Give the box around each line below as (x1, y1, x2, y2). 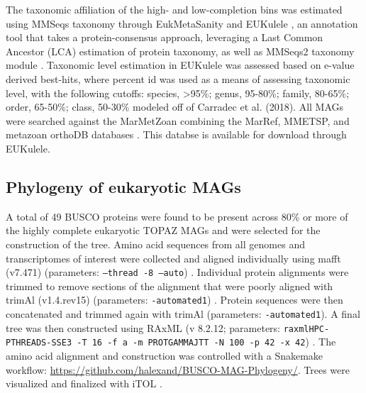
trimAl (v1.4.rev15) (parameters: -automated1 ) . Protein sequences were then (6, 292, 343, 307)
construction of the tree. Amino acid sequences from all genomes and (6, 236, 305, 251)
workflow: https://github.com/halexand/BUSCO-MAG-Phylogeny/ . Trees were (6, 362, 350, 377)
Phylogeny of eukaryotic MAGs (6, 175, 241, 197)
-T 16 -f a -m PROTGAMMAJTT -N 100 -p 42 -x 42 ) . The (77, 334, 336, 349)
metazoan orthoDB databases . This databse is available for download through (6, 127, 347, 142)
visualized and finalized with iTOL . (6, 376, 162, 391)
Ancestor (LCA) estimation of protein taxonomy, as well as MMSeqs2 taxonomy (6, 43, 355, 58)
